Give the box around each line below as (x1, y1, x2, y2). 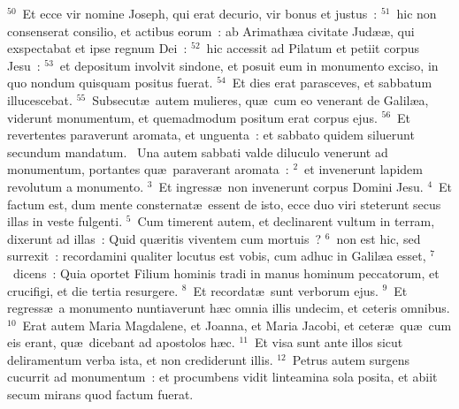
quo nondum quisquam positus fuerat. (7, 73, 213, 92)
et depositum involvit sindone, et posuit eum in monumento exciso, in (59, 56, 439, 74)
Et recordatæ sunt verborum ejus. (193, 281, 379, 299)
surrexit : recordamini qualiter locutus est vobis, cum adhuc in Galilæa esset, (7, 246, 426, 265)
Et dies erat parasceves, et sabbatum (232, 73, 432, 92)
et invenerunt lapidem (304, 160, 423, 178)
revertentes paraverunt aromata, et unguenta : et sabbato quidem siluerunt (7, 125, 415, 144)
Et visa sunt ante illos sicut (254, 333, 403, 352)
